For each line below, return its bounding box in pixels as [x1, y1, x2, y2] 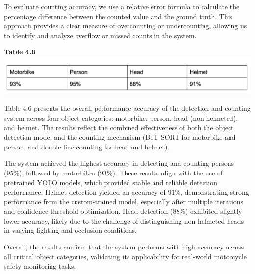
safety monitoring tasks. [4, 261, 76, 271]
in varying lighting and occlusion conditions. [4, 225, 137, 235]
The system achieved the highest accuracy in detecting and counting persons [4, 158, 234, 168]
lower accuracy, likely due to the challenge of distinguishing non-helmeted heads [4, 215, 244, 225]
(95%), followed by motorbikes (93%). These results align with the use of [4, 167, 223, 177]
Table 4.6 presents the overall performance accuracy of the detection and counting [4, 103, 251, 113]
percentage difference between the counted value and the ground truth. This [4, 11, 233, 21]
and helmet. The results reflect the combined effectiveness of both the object [4, 122, 234, 132]
